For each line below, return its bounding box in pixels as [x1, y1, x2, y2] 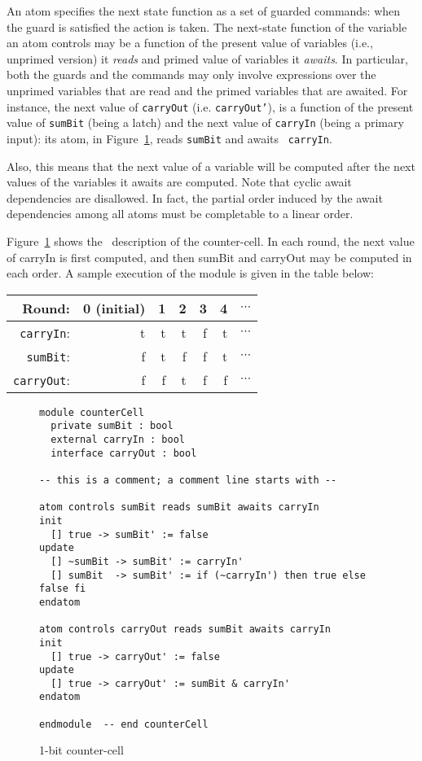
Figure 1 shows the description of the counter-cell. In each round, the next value [7, 232, 415, 249]
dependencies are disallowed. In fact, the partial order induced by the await [7, 189, 383, 206]
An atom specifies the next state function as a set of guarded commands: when [7, 2, 401, 19]
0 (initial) [82, 298, 146, 317]
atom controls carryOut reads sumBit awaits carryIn [39, 623, 331, 636]
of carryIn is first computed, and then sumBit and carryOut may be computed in [7, 248, 412, 265]
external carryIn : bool [51, 434, 185, 445]
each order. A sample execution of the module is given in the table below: [7, 265, 374, 282]
